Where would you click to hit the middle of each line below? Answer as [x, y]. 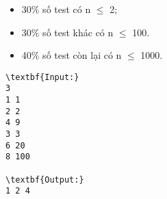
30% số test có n [56, 9]
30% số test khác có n [67, 32]
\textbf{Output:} [45, 180]
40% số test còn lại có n [72, 55]
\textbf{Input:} [42, 77]
